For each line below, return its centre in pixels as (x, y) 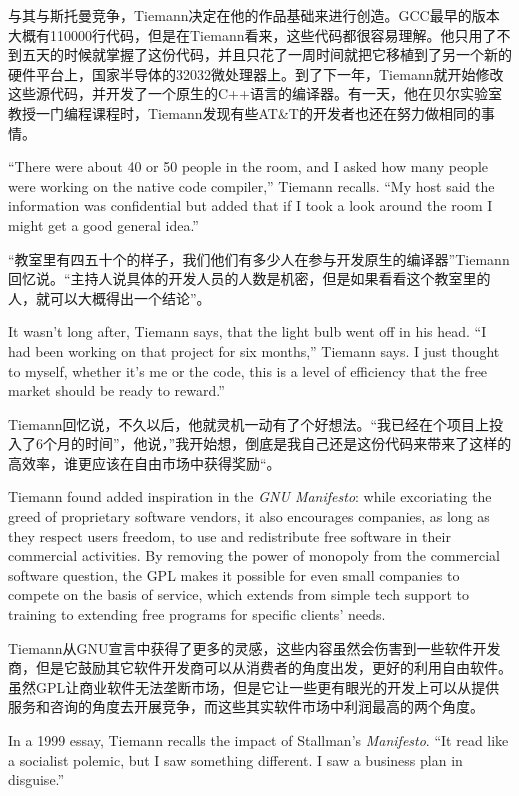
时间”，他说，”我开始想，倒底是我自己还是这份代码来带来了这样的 (298, 443)
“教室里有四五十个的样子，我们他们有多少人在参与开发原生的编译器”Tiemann (259, 258)
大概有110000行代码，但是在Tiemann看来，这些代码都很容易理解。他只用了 (252, 34)
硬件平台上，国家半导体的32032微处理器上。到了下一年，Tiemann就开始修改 (256, 73)
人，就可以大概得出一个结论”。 (109, 297)
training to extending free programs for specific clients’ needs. (197, 614)
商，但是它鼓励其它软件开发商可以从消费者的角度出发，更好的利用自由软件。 (260, 667)
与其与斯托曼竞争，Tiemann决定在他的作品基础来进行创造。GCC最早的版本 (254, 15)
